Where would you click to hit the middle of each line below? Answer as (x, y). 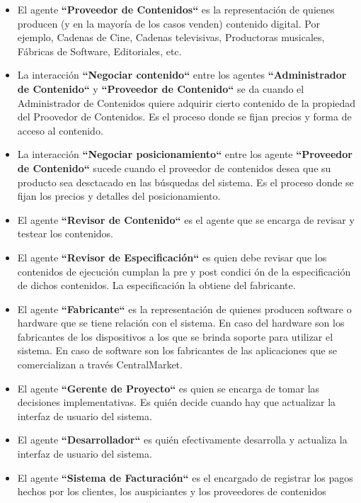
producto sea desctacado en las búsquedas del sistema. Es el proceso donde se (185, 182)
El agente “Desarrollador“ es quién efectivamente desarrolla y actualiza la (182, 440)
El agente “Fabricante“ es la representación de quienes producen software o (184, 309)
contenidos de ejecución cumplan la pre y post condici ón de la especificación (184, 271)
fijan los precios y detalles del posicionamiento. (119, 196)
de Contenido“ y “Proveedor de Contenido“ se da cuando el (161, 88)
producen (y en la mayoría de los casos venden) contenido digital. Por (168, 23)
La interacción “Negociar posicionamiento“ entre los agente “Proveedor (185, 154)
